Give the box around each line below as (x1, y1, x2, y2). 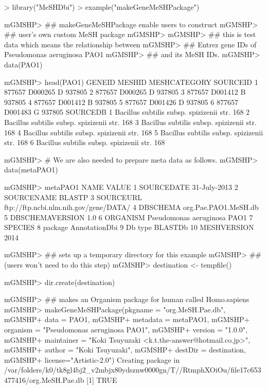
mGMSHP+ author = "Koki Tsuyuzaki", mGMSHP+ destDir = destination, (4, 344, 246, 355)
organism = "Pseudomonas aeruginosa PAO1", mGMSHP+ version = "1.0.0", (4, 324, 247, 335)
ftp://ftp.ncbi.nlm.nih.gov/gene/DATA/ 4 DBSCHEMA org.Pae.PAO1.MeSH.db (4, 202, 259, 213)
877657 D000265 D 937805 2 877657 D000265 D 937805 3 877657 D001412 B (4, 86, 246, 97)
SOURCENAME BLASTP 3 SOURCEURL (4, 191, 142, 202)
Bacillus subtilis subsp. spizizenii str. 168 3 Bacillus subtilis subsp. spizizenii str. (4, 116, 257, 127)
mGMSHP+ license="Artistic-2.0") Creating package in (4, 354, 180, 365)
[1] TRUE (86, 375, 117, 385)
